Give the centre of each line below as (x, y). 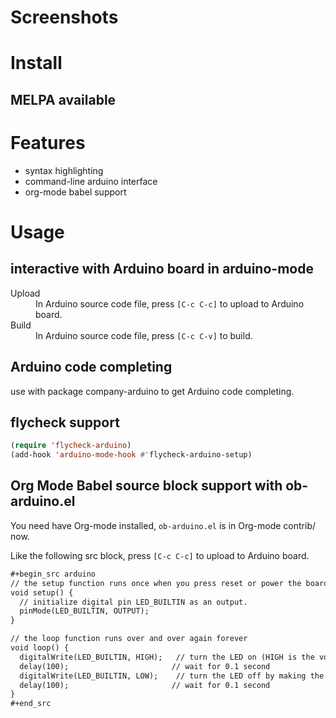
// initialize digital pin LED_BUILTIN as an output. (133, 602)
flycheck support (65, 422)
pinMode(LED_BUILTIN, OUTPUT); (84, 611)
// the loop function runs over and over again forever (129, 639)
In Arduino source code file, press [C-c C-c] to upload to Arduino (170, 303)
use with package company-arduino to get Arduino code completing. (152, 391)
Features (48, 142)
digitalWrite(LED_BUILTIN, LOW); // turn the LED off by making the (172, 676)
